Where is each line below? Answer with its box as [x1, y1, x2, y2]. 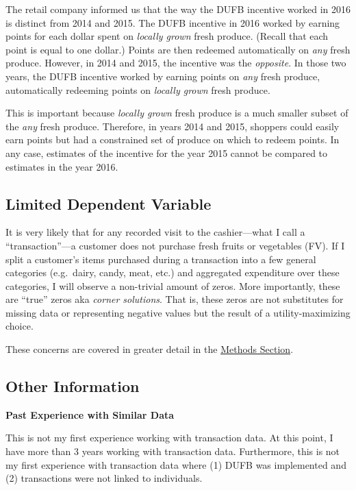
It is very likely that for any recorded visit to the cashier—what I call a [5, 225, 305, 239]
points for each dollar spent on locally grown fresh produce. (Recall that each [5, 29, 329, 43]
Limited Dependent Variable [5, 193, 212, 214]
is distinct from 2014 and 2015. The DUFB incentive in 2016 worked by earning [5, 15, 340, 29]
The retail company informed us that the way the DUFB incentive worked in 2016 [5, 2, 351, 16]
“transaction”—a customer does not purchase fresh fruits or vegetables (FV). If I [5, 238, 345, 252]
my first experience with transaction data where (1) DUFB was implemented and [5, 457, 346, 471]
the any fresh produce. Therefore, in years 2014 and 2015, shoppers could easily [5, 119, 340, 133]
